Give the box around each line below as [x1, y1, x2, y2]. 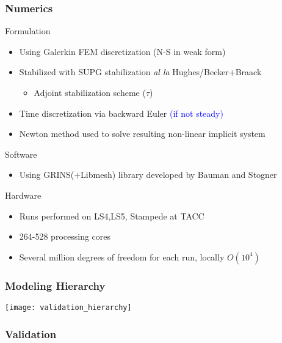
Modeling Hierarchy [5, 278, 106, 293]
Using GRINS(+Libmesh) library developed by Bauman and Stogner [19, 168, 277, 181]
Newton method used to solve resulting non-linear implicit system [19, 127, 266, 140]
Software [5, 147, 37, 160]
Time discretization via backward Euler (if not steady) [19, 106, 223, 119]
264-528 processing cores [19, 230, 111, 243]
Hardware [5, 188, 42, 201]
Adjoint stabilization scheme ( [34, 86, 146, 98]
